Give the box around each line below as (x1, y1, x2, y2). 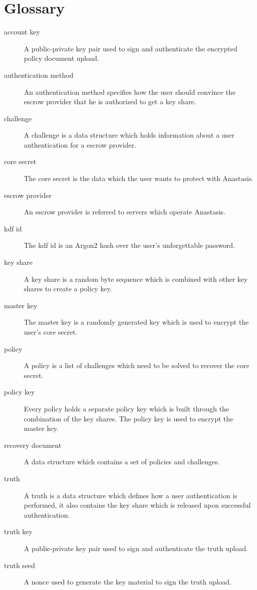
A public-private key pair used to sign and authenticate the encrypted (24, 43, 238, 53)
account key (4, 26, 40, 37)
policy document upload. (24, 53, 99, 63)
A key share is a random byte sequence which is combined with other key (24, 273, 248, 284)
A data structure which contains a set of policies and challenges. (24, 456, 220, 467)
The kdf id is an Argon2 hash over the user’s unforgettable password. (24, 240, 235, 250)
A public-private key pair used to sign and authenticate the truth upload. (24, 543, 248, 553)
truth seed (4, 560, 35, 570)
